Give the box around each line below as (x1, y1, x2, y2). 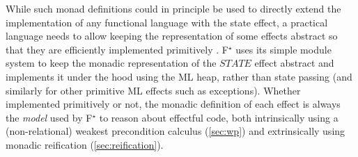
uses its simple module (235, 42, 332, 56)
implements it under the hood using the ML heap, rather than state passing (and (6, 69, 352, 83)
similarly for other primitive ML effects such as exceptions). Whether (6, 83, 301, 97)
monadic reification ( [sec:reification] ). (6, 137, 164, 151)
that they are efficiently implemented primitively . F (6, 42, 228, 56)
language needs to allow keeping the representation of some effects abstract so (6, 28, 338, 43)
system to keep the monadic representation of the (6, 56, 217, 70)
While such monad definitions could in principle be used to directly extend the (6, 1, 341, 15)
